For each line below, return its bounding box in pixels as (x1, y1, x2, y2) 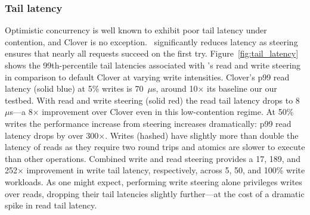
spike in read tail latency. (5, 199, 97, 211)
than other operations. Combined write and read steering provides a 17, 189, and (5, 152, 300, 164)
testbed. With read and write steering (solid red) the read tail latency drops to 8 (5, 94, 300, 106)
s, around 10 (152, 82, 198, 95)
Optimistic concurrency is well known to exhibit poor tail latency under (5, 24, 267, 36)
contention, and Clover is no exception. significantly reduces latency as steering (5, 35, 298, 48)
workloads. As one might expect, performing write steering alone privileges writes (5, 175, 302, 188)
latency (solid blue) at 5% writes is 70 (5, 82, 144, 95)
